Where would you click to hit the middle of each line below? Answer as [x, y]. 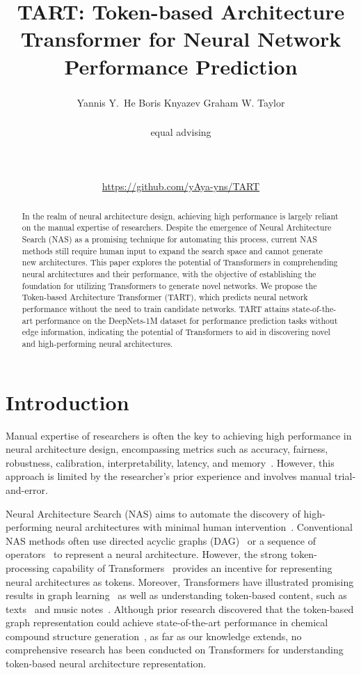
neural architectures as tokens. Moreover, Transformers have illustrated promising [180, 581]
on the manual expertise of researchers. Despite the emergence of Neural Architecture [177, 227]
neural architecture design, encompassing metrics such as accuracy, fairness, [167, 449]
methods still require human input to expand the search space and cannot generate [172, 250]
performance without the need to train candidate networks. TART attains [156, 309]
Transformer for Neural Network [181, 39]
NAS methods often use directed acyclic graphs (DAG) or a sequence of [161, 540]
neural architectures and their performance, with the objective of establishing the [169, 274]
